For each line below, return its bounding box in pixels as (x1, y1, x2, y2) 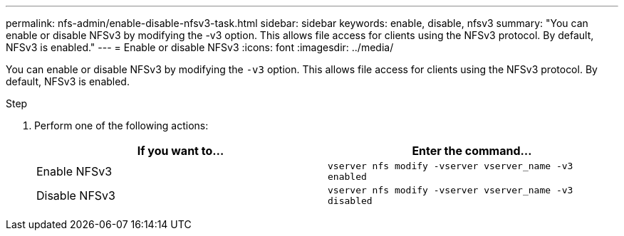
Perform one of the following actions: (34, 119, 209, 132)
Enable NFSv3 (36, 164, 113, 178)
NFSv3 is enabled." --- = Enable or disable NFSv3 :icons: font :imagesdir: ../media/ (6, 41, 394, 53)
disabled (328, 195, 373, 206)
